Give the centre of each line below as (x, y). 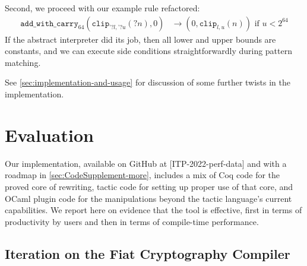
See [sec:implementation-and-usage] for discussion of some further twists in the (148, 82)
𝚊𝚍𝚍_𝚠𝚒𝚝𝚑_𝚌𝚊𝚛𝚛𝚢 (49, 23)
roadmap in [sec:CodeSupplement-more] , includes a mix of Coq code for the (143, 175)
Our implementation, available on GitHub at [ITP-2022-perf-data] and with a (146, 163)
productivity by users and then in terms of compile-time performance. (132, 221)
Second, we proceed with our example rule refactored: (102, 8)
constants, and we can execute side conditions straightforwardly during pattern (148, 51)
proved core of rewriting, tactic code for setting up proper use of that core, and (149, 186)
